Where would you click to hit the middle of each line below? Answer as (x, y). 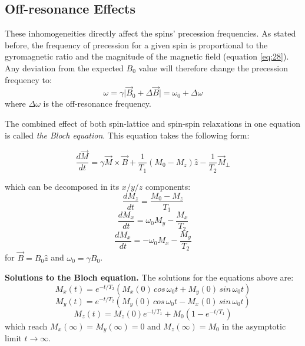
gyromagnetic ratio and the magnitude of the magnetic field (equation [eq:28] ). (147, 56)
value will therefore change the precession (213, 67)
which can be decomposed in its (62, 186)
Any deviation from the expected (64, 67)
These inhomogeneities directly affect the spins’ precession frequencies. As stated (150, 33)
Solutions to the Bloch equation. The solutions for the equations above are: (149, 277)
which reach (26, 326)
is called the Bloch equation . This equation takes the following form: (127, 135)
